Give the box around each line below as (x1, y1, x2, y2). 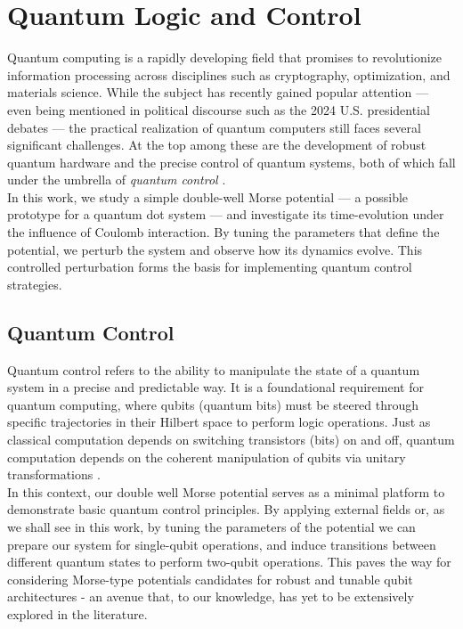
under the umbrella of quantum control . (7, 170, 226, 189)
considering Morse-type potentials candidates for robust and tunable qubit (7, 569, 413, 588)
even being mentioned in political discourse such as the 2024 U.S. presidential (7, 100, 430, 118)
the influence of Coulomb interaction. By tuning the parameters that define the (7, 223, 440, 241)
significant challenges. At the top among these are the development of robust (7, 135, 426, 154)
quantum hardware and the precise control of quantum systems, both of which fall (7, 152, 456, 171)
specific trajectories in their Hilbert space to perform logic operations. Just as (7, 413, 431, 431)
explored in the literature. (7, 604, 148, 623)
